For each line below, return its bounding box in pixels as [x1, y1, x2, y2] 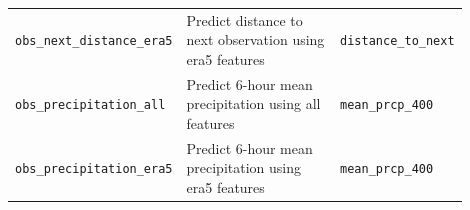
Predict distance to [186, 9, 303, 30]
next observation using [186, 29, 325, 50]
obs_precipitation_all [15, 98, 166, 113]
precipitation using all [186, 93, 321, 114]
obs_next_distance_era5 [15, 34, 173, 49]
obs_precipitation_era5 [15, 162, 173, 177]
